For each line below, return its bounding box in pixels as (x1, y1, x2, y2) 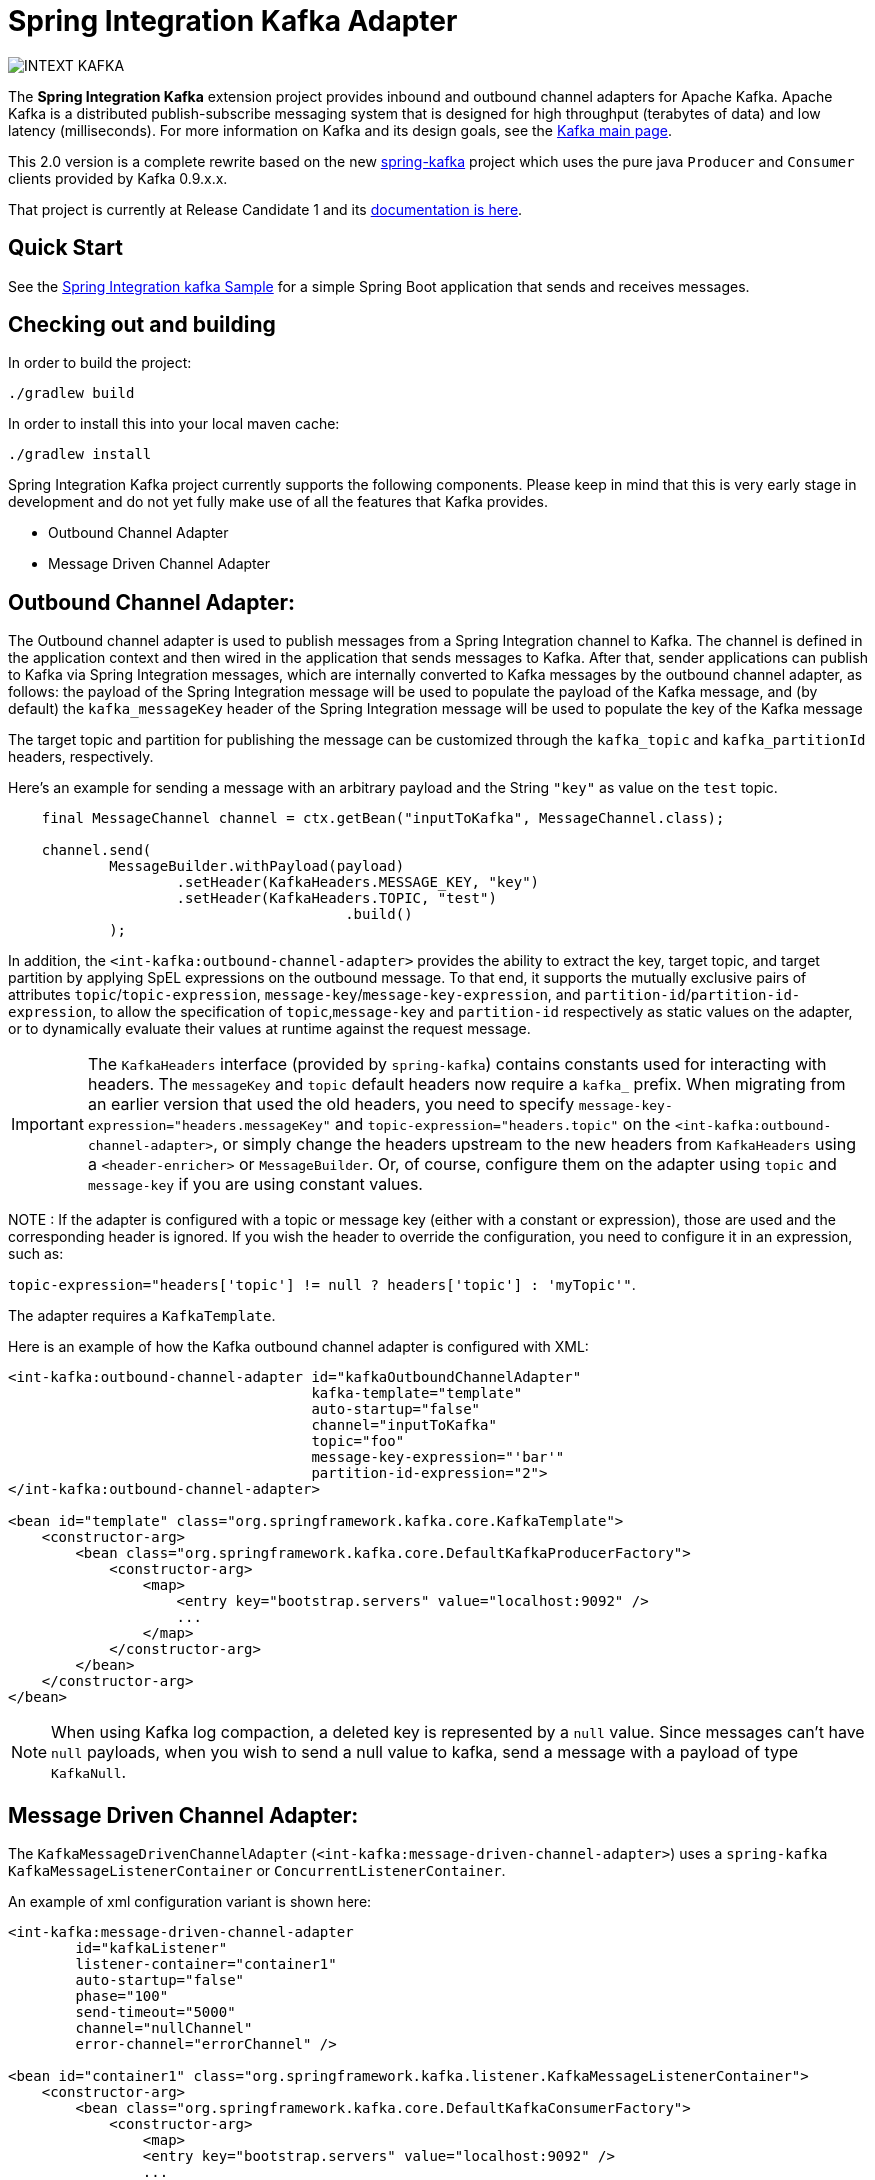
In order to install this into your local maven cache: (8, 415, 340, 433)
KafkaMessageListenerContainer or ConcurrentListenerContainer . (8, 1862, 506, 1880)
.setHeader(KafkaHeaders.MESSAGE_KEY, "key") (176, 874, 540, 891)
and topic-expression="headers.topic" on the (335, 1114, 671, 1135)
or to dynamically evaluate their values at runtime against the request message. (8, 1020, 531, 1038)
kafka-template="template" (311, 1385, 523, 1402)
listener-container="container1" (75, 1956, 337, 1973)
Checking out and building (8, 312, 276, 338)
